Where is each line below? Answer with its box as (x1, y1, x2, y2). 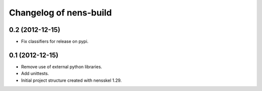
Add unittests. (21, 71, 49, 76)
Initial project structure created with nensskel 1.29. (21, 77, 122, 83)
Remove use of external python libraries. (21, 63, 102, 70)
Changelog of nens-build (9, 7, 112, 18)
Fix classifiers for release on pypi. (21, 39, 89, 45)
